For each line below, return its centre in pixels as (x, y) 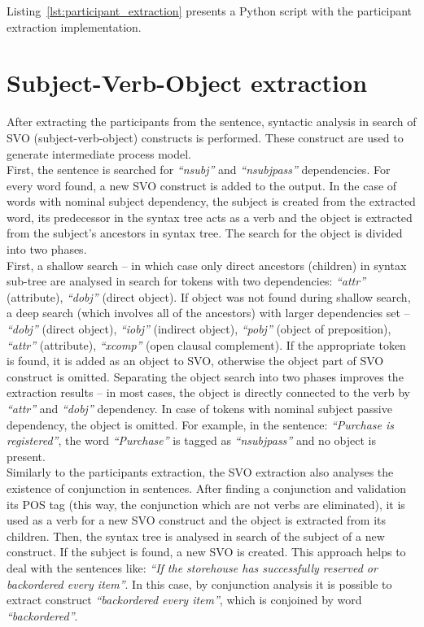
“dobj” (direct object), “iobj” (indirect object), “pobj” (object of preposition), (199, 329)
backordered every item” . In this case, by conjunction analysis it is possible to (199, 583)
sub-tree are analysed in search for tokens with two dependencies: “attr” (186, 281)
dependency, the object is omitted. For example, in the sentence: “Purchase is (200, 424)
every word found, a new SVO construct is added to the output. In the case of (202, 185)
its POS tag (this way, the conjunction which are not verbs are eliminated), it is (206, 504)
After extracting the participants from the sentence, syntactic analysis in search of (212, 122)
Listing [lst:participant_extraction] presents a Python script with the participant (210, 11)
